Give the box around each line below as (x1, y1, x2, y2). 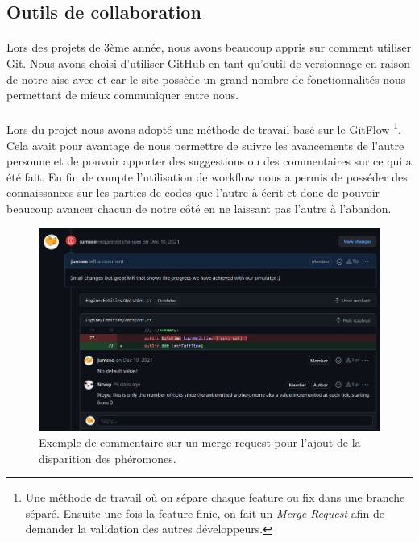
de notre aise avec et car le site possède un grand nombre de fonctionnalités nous (6, 70, 406, 87)
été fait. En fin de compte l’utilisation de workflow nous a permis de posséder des (6, 168, 408, 185)
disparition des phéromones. (39, 449, 176, 466)
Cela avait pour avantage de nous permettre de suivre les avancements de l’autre (6, 136, 404, 153)
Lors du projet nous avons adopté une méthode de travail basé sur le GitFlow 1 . (6, 119, 401, 137)
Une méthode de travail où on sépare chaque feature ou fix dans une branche (25, 489, 405, 506)
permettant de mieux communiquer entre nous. (6, 86, 239, 103)
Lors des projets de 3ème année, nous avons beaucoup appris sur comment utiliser (6, 39, 412, 56)
